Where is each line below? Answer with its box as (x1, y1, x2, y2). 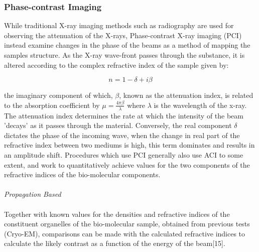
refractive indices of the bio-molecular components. (4, 169, 161, 180)
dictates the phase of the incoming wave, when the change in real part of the (4, 130, 240, 140)
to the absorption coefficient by (4, 99, 100, 110)
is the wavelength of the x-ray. (154, 99, 247, 110)
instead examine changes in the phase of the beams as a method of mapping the (4, 40, 250, 50)
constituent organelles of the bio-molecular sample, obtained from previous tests (4, 218, 250, 229)
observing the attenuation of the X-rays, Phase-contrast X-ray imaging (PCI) (4, 30, 242, 40)
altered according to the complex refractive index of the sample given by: (4, 59, 229, 70)
